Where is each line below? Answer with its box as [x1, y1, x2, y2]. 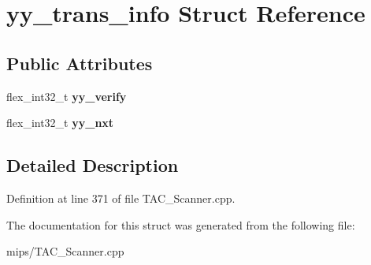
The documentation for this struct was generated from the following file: [6, 216, 355, 233]
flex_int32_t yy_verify [6, 88, 127, 104]
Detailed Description [6, 153, 179, 177]
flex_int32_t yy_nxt [6, 114, 114, 131]
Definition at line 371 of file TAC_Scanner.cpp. [6, 189, 236, 206]
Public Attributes [6, 50, 153, 75]
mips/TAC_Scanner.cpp [6, 243, 124, 259]
